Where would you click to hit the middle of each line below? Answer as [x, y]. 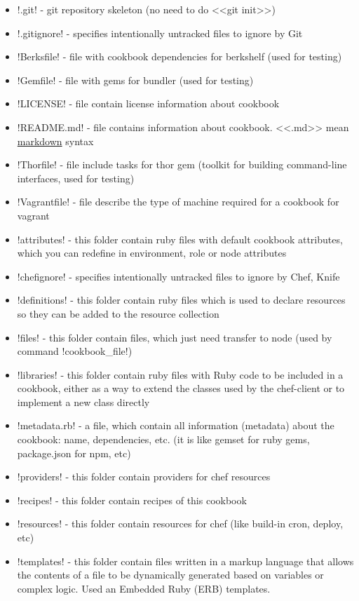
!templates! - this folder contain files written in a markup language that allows [185, 561]
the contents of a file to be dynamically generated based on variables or [170, 575]
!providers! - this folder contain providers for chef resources [144, 477]
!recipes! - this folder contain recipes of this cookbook [132, 500]
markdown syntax [55, 141]
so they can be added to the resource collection [118, 313]
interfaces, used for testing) [76, 178]
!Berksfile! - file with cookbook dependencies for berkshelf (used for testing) [179, 56]
